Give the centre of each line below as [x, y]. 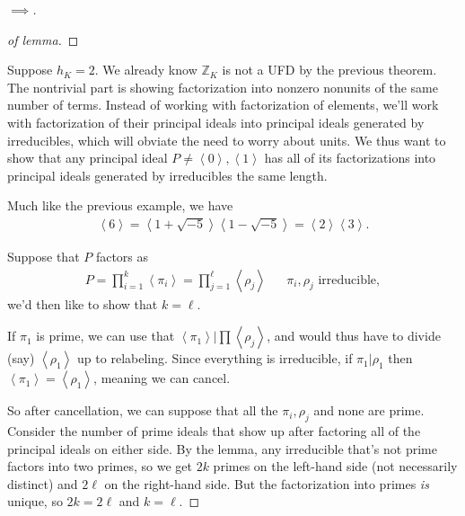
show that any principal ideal [88, 158]
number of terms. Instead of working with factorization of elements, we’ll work [223, 105]
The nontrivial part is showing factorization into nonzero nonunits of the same [223, 87]
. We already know [146, 70]
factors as [122, 256]
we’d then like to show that [83, 303]
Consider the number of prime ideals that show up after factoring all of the [214, 430]
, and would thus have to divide [354, 336]
